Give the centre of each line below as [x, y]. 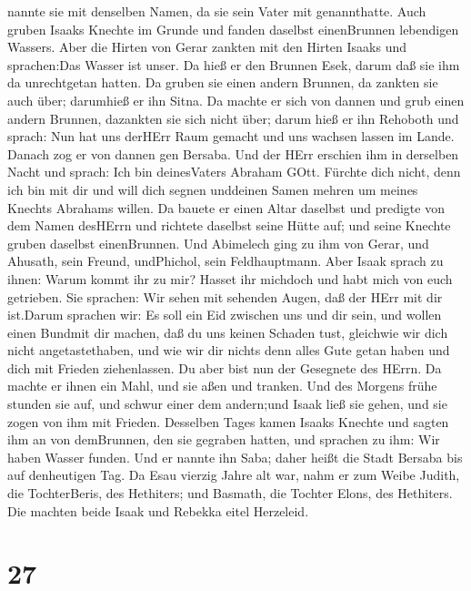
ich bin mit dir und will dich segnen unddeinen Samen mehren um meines [213, 189]
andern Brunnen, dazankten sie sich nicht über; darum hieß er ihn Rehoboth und [233, 118]
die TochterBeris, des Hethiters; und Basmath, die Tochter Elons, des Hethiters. [230, 493]
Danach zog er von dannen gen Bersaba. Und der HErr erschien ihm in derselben [233, 153]
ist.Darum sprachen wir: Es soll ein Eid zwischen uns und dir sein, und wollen [225, 315]
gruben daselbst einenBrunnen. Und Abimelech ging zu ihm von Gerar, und [218, 243]
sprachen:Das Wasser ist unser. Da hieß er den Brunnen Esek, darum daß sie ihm [234, 64]
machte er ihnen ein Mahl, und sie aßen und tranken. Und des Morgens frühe [222, 386]
